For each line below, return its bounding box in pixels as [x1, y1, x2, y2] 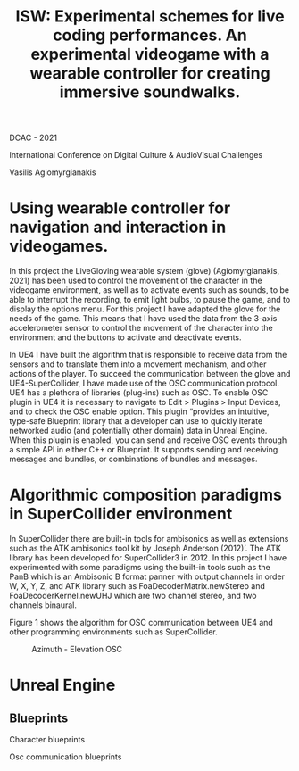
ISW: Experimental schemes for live [15, 6, 285, 27]
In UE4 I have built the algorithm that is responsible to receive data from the [9, 350, 287, 361]
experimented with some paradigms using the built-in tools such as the [9, 562, 270, 573]
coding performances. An [53, 25, 247, 46]
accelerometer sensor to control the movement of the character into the [9, 323, 274, 334]
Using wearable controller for [9, 198, 231, 219]
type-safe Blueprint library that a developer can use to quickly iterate [9, 416, 263, 427]
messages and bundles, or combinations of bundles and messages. [9, 453, 258, 465]
